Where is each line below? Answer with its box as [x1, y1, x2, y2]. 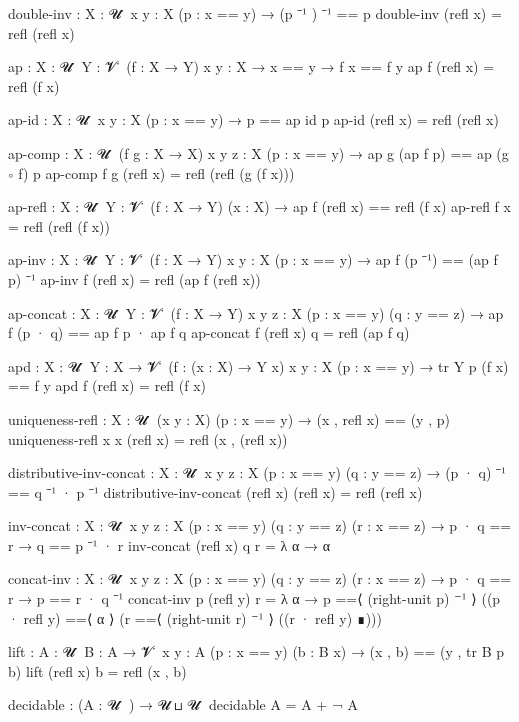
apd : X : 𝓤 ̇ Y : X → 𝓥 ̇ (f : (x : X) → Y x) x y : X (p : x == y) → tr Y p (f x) [8, 355, 509, 376]
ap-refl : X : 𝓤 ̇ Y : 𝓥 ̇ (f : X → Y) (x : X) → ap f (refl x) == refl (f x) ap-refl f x [8, 196, 511, 217]
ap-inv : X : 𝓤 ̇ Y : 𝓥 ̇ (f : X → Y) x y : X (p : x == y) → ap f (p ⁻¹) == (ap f [8, 249, 498, 270]
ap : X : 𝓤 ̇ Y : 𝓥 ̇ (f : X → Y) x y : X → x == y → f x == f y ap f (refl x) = [8, 56, 495, 77]
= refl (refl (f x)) [8, 215, 110, 236]
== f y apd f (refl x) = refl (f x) [8, 375, 207, 396]
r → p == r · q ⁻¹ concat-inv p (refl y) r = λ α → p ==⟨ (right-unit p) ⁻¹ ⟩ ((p [8, 588, 501, 609]
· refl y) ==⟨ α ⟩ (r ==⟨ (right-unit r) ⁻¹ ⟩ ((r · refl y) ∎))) [8, 607, 383, 628]
